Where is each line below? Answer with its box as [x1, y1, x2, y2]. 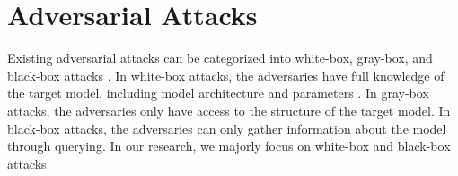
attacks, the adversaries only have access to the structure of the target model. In [7, 101, 451, 119]
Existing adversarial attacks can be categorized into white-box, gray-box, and [7, 48, 433, 67]
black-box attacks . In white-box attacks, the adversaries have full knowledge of [7, 66, 445, 84]
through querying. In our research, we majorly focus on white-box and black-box [7, 136, 451, 155]
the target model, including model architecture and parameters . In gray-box [7, 84, 429, 102]
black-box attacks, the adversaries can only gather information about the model [7, 119, 446, 137]
